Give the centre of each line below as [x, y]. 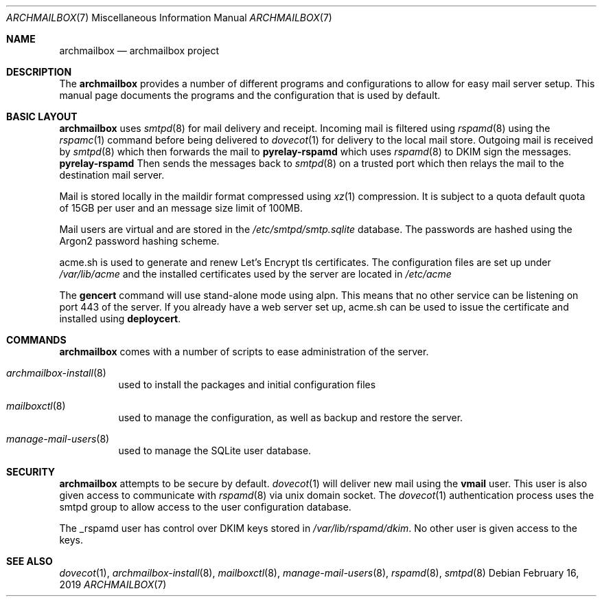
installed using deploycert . [120, 319]
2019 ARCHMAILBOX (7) [113, 584]
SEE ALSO [30, 561]
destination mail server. [112, 175]
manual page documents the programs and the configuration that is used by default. [250, 95]
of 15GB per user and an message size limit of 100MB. [181, 208]
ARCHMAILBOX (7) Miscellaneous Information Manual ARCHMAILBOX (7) [169, 18]
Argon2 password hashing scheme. [139, 241]
